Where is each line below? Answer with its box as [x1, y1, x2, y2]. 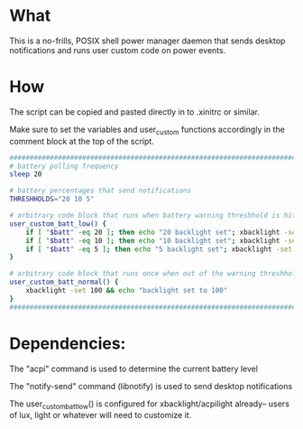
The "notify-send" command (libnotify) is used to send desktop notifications [9, 380, 293, 391]
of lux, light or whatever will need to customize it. [9, 410, 192, 421]
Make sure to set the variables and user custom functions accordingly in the [9, 124, 286, 136]
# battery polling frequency [9, 162, 119, 171]
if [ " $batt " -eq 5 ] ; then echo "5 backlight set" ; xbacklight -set [25, 245, 293, 254]
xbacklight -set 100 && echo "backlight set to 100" [25, 286, 228, 295]
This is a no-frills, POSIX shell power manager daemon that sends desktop [9, 35, 286, 46]
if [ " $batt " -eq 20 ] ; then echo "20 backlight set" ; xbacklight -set [25, 228, 300, 237]
